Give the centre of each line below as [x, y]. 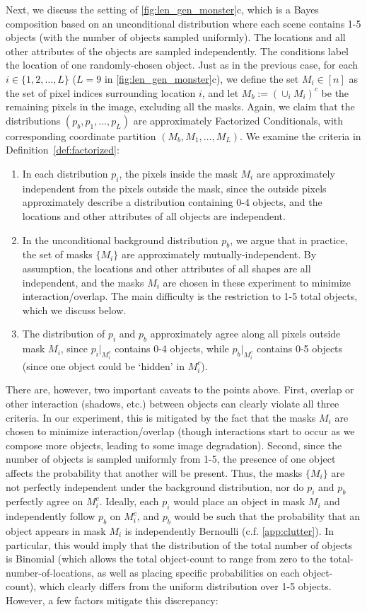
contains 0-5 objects [299, 348]
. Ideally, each [129, 501]
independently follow [51, 516]
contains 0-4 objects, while [172, 348]
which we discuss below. [74, 310]
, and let [220, 92]
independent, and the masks [83, 282]
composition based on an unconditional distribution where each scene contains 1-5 [183, 23]
